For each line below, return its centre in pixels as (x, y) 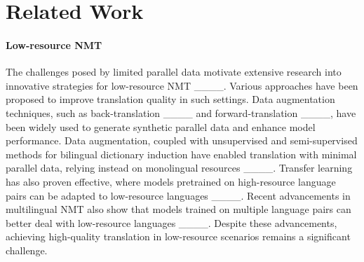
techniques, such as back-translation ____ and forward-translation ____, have (181, 112)
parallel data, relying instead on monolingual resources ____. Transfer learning (179, 168)
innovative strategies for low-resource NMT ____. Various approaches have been (182, 85)
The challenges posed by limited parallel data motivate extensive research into (174, 72)
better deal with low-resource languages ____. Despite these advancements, (171, 222)
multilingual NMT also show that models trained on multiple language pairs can (178, 209)
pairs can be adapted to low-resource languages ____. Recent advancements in (178, 195)
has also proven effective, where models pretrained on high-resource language (171, 181)
